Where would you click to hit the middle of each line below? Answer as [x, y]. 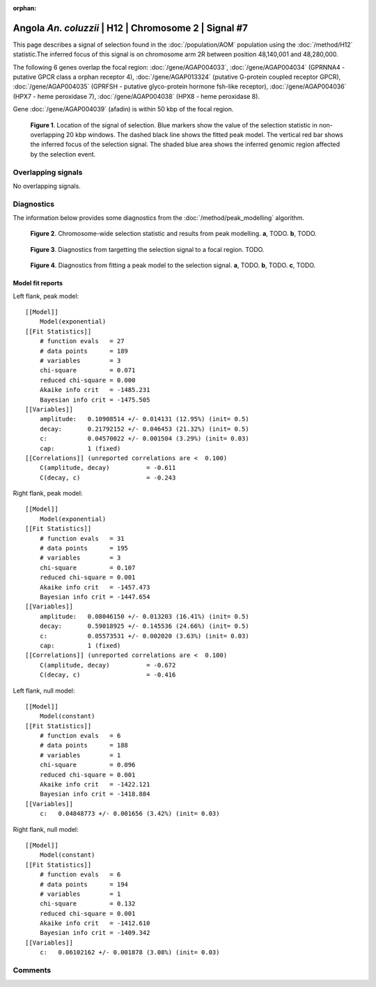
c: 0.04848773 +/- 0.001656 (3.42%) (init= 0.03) [130, 814]
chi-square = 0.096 [87, 765]
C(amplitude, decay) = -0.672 [108, 665]
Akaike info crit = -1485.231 [95, 390]
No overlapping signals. [47, 186]
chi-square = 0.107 [87, 568]
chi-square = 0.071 [87, 370]
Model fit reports [38, 283]
